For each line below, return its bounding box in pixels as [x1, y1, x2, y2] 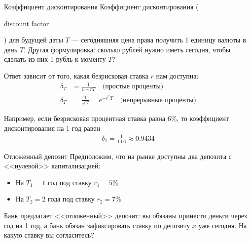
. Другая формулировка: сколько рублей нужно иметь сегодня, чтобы [24, 44, 231, 54]
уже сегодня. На [198, 220, 247, 230]
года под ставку [47, 194, 95, 204]
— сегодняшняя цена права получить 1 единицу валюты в [72, 35, 246, 45]
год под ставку [47, 177, 92, 187]
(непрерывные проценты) [120, 96, 196, 104]
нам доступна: [156, 70, 199, 81]
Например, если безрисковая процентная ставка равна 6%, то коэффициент [4, 113, 229, 123]
